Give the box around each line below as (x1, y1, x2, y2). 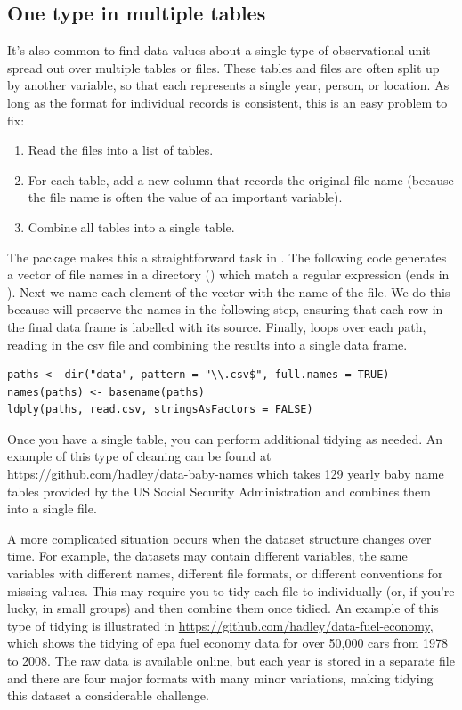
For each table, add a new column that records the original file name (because (28, 170, 454, 189)
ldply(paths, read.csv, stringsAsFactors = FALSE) (7, 403, 313, 416)
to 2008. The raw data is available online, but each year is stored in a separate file (7, 651, 455, 670)
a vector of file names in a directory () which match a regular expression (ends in (7, 265, 450, 284)
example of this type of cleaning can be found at (7, 447, 272, 465)
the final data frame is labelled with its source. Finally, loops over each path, (7, 317, 426, 335)
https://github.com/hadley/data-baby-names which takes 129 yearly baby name (7, 464, 444, 483)
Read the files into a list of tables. (28, 141, 214, 159)
